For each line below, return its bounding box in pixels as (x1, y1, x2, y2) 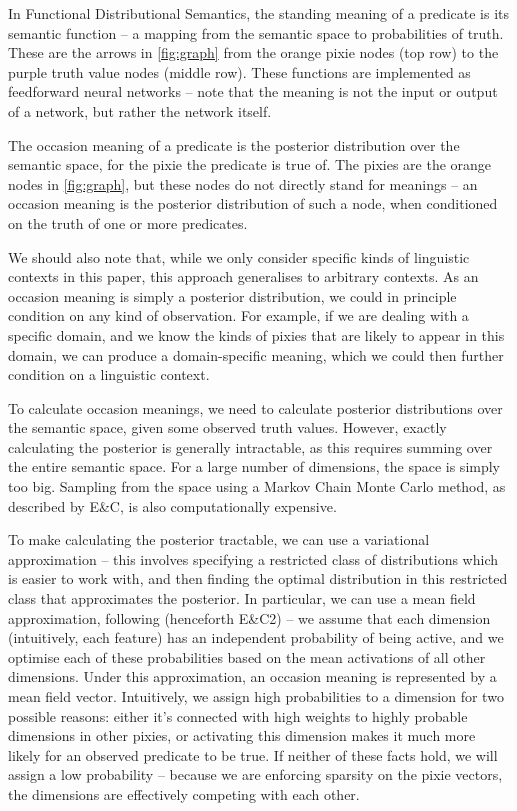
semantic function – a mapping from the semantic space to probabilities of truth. (8, 22, 504, 43)
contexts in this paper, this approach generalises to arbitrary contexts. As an (8, 266, 479, 287)
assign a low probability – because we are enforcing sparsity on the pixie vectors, (8, 764, 503, 785)
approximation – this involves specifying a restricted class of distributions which (8, 548, 499, 569)
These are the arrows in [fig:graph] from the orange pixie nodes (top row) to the (8, 42, 499, 63)
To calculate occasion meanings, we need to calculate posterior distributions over (8, 397, 503, 418)
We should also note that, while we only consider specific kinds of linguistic (8, 246, 470, 267)
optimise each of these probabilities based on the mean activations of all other (8, 646, 486, 667)
